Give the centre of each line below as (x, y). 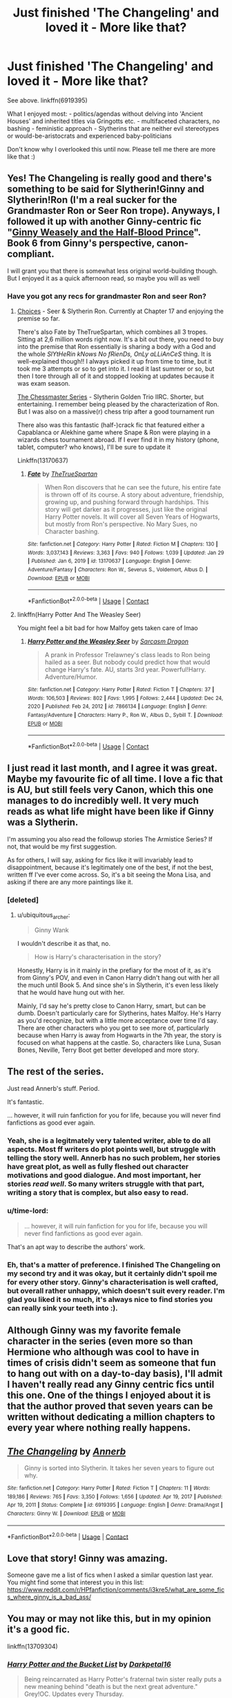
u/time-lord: (28, 1211)
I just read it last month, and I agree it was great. (112, 768)
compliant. (31, 254)
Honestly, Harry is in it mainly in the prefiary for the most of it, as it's (114, 970)
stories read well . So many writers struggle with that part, (106, 1183)
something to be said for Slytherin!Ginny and (106, 189)
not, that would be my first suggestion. (62, 846)
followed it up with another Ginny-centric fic (104, 222)
